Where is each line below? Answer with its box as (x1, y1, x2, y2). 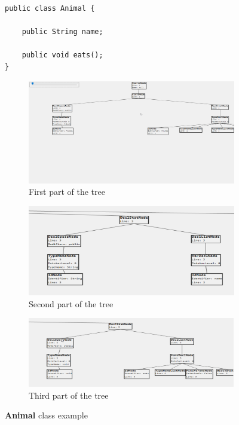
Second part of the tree (29, 297, 114, 310)
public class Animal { (5, 4, 95, 13)
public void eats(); (22, 51, 103, 60)
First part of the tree (29, 185, 105, 198)
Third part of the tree (29, 389, 109, 401)
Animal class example (5, 409, 88, 421)
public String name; (22, 27, 103, 36)
